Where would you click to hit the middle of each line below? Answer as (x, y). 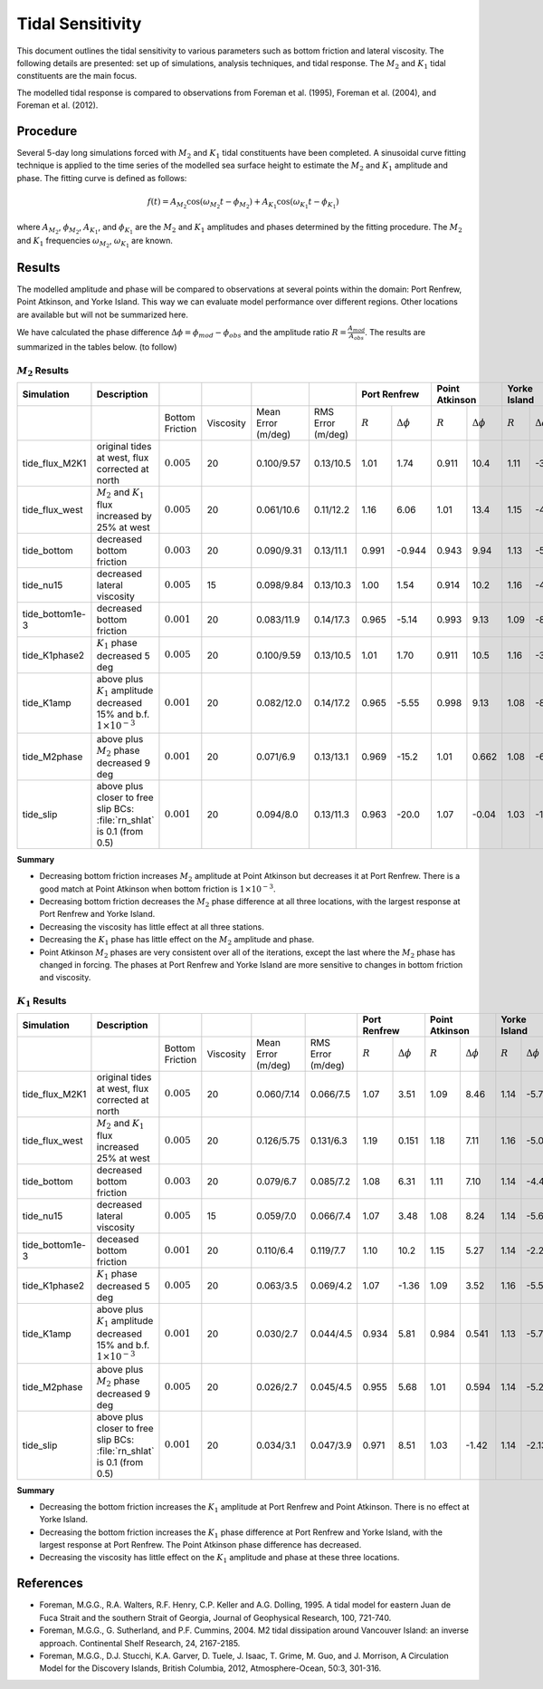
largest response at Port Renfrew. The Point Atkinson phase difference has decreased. (200, 1545)
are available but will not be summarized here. (103, 314)
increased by (124, 516)
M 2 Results (43, 371)
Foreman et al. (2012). (57, 105)
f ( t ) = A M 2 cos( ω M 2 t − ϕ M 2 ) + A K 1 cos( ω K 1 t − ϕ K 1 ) (243, 203)
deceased (118, 1239)
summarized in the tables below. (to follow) (97, 347)
